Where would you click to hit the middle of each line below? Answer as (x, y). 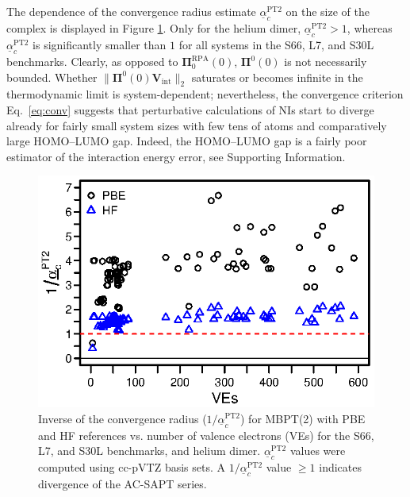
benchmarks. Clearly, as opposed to (92, 62)
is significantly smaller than (100, 45)
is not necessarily (326, 62)
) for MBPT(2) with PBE (303, 418)
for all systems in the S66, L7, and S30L (276, 45)
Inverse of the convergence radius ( (123, 418)
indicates (340, 467)
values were (318, 451)
